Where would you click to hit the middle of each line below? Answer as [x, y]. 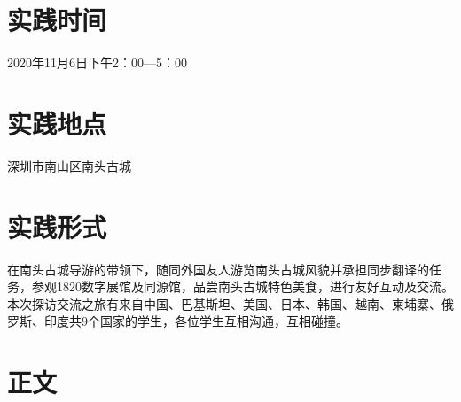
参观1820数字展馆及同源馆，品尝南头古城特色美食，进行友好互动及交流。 [242, 286]
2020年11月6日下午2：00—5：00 [97, 62]
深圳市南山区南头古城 [69, 165]
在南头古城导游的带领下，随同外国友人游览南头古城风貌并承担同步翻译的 [218, 269]
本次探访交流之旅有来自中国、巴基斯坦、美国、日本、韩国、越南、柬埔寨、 [224, 303]
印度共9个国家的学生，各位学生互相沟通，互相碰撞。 [196, 321]
